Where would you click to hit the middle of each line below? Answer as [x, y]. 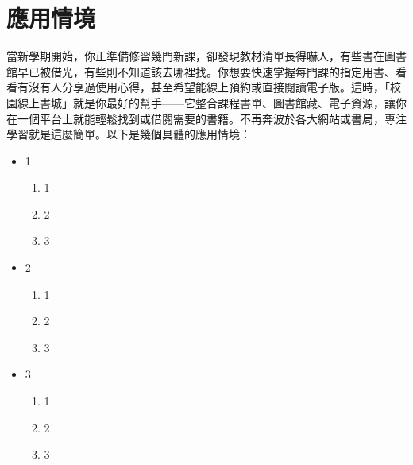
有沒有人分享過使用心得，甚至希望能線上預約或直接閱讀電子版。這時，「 [203, 87]
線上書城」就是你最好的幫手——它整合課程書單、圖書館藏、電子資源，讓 [206, 102]
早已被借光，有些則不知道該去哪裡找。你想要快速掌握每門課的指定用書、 [206, 71]
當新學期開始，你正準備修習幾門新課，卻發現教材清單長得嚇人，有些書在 [195, 56]
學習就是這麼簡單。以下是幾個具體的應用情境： [129, 134]
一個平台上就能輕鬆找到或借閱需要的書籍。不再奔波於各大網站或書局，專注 [212, 118]
